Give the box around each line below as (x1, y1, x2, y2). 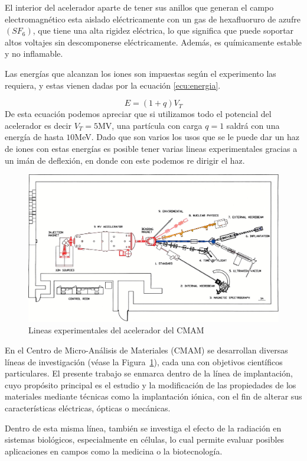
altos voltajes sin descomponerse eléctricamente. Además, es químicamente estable (5, 35, 302, 48)
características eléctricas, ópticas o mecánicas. (5, 401, 171, 414)
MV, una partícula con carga (97, 119, 203, 131)
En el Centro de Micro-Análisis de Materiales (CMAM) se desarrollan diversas (5, 343, 288, 356)
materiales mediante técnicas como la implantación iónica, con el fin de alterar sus (5, 390, 302, 402)
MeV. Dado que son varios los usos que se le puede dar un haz (74, 131, 299, 143)
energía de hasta (5, 131, 64, 143)
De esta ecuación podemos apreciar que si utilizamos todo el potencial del (5, 108, 272, 120)
